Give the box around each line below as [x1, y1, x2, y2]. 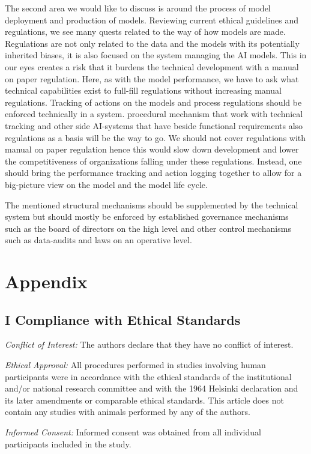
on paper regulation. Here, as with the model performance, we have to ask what [5, 72, 299, 85]
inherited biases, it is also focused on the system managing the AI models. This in [5, 49, 307, 61]
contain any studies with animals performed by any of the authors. [5, 405, 250, 418]
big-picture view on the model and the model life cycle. [5, 178, 208, 190]
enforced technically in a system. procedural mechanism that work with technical [5, 107, 303, 120]
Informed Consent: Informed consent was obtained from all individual [5, 426, 261, 438]
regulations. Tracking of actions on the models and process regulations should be [5, 95, 302, 108]
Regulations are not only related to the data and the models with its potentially [5, 37, 300, 49]
